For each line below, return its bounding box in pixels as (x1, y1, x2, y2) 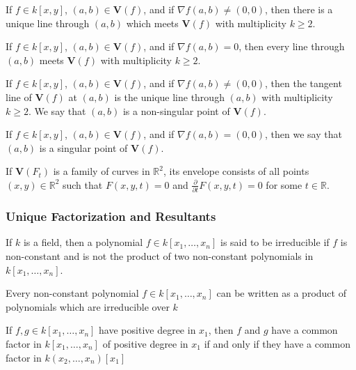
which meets (126, 15, 179, 30)
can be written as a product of (216, 286, 346, 300)
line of (6, 89, 32, 104)
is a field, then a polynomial (23, 235, 143, 249)
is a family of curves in (53, 164, 150, 178)
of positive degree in (102, 337, 188, 351)
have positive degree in (99, 323, 196, 337)
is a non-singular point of (122, 103, 230, 118)
